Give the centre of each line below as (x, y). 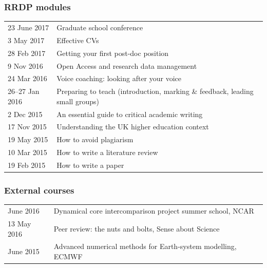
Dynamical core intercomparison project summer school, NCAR (154, 211)
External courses (39, 190)
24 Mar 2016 (27, 78)
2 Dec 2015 (25, 114)
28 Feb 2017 (27, 53)
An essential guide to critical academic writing (130, 114)
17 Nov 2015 (27, 127)
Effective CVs (78, 40)
